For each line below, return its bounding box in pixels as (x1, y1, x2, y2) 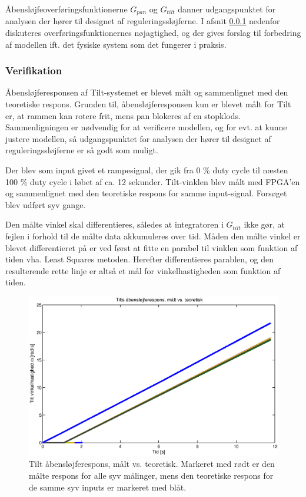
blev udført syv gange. (5, 198, 86, 210)
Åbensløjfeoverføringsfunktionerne (5, 3, 128, 15)
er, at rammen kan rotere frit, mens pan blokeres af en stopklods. (5, 109, 241, 121)
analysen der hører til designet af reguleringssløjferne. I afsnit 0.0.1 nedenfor (5, 15, 280, 27)
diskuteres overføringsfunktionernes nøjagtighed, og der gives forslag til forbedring (5, 27, 301, 39)
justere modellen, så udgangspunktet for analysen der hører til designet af (5, 132, 271, 144)
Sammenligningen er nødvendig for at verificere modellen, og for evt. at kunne (5, 121, 287, 133)
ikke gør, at (244, 218, 285, 231)
